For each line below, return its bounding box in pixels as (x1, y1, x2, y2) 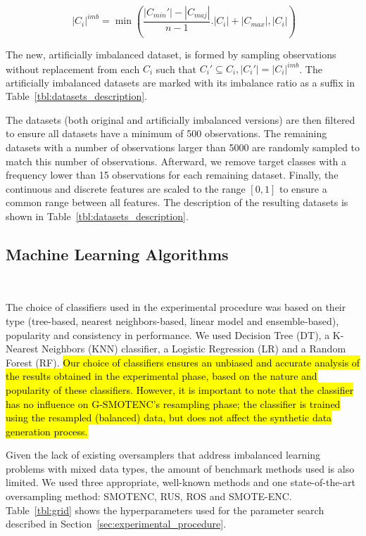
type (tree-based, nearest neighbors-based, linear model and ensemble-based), (6, 313, 339, 328)
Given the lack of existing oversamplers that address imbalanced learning (6, 447, 321, 462)
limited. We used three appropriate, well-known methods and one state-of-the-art (6, 475, 355, 490)
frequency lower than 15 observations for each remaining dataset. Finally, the (6, 167, 339, 182)
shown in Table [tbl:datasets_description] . (6, 208, 189, 223)
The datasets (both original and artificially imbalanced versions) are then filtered (6, 112, 355, 127)
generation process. (6, 423, 88, 438)
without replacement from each (6, 61, 140, 76)
